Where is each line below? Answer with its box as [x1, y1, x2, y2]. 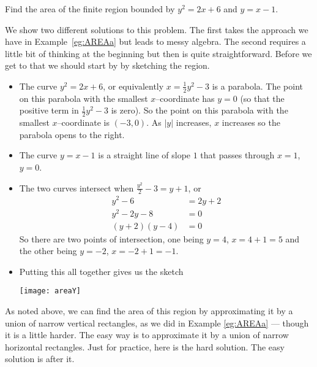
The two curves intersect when [19, 181, 134, 194]
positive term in [19, 104, 79, 117]
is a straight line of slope [98, 149, 191, 161]
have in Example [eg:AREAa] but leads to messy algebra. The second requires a [5, 35, 306, 48]
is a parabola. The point [212, 79, 304, 92]
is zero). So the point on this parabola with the [111, 104, 288, 117]
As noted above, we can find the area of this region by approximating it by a [5, 304, 293, 317]
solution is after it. [5, 352, 75, 365]
